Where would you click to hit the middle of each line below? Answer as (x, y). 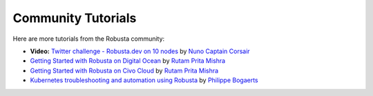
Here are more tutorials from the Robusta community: (89, 39)
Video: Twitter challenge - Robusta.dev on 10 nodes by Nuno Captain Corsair (140, 51)
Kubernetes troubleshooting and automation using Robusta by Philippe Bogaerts (144, 80)
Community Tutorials (75, 18)
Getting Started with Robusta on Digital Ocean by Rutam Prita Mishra (128, 61)
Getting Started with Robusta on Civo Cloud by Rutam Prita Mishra (124, 70)
